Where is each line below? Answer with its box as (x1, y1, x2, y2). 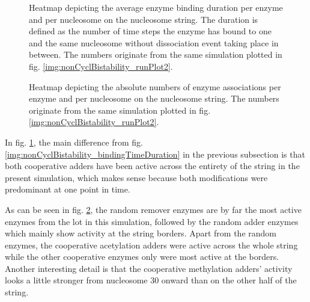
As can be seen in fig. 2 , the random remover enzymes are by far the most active (5, 203, 302, 215)
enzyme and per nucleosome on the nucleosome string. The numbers (29, 92, 279, 105)
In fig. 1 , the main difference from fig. (5, 135, 143, 148)
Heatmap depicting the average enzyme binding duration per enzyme (29, 1, 283, 13)
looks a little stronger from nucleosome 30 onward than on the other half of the (5, 274, 297, 286)
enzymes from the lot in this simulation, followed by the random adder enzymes (5, 215, 299, 227)
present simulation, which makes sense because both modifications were (5, 171, 268, 183)
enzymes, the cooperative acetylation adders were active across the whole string (5, 238, 298, 251)
